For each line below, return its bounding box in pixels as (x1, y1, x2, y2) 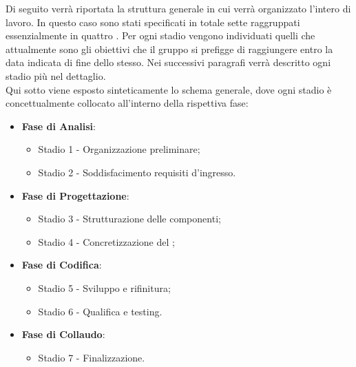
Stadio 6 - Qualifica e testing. (38, 304, 163, 318)
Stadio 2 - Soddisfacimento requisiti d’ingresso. (38, 165, 236, 179)
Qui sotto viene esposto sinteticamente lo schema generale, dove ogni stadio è (6, 82, 332, 96)
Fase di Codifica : (21, 258, 102, 272)
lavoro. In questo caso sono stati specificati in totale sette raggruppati (6, 14, 300, 29)
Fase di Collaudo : (21, 327, 105, 342)
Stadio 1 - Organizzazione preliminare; (38, 142, 200, 156)
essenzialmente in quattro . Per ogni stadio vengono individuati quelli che (6, 28, 315, 43)
